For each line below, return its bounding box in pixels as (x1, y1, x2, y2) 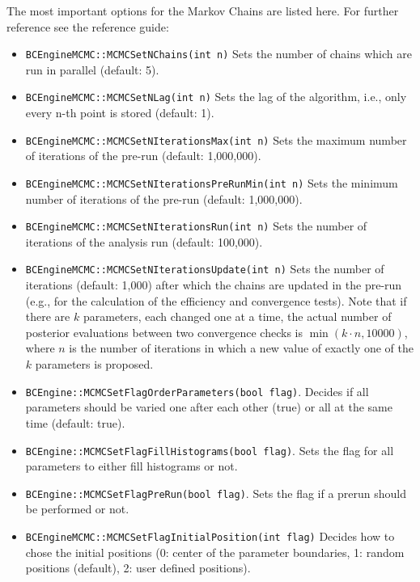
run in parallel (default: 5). (25, 61, 159, 78)
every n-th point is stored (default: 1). (25, 104, 214, 121)
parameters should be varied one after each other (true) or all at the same (25, 399, 392, 415)
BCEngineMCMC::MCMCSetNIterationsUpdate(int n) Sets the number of (25, 260, 384, 277)
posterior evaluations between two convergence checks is (25, 323, 303, 340)
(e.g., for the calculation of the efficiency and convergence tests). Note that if (25, 292, 407, 309)
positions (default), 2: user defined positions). (25, 559, 251, 576)
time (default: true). (25, 414, 125, 431)
